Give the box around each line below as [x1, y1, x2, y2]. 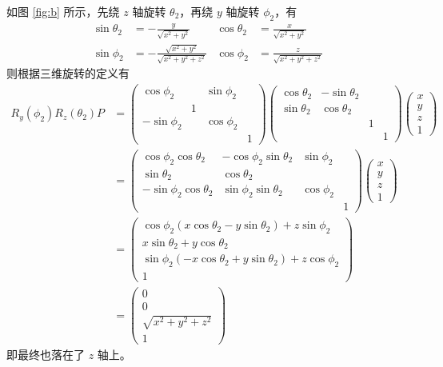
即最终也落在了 [6, 346, 85, 363]
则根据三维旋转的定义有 [6, 65, 130, 82]
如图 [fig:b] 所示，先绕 [6, 3, 120, 19]
